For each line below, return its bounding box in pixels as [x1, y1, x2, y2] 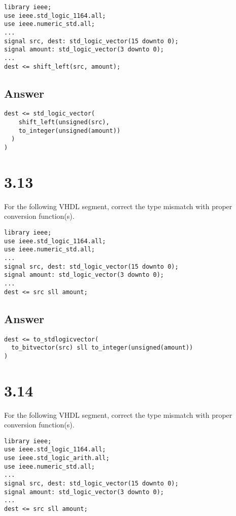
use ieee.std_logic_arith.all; [4, 454, 110, 462]
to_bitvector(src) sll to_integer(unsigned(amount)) [11, 344, 193, 352]
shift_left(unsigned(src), [18, 119, 110, 126]
